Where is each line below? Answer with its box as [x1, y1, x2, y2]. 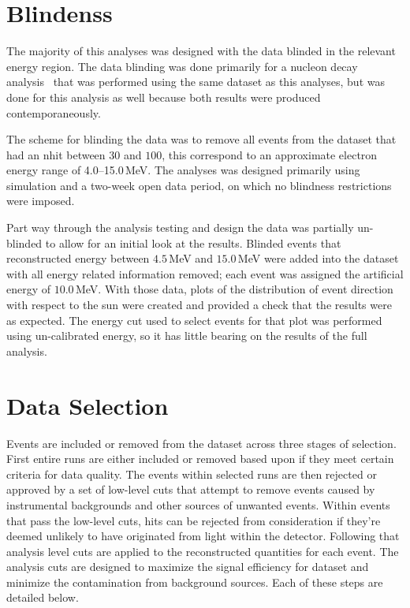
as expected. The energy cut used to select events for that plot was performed [6, 311, 382, 328]
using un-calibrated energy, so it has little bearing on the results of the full [6, 327, 367, 344]
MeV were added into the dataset [237, 250, 399, 267]
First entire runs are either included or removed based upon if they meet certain [6, 450, 394, 467]
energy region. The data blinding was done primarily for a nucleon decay [6, 58, 358, 74]
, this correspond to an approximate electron [162, 146, 378, 162]
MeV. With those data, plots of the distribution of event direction [75, 281, 393, 297]
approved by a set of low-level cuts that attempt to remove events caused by [6, 481, 375, 498]
